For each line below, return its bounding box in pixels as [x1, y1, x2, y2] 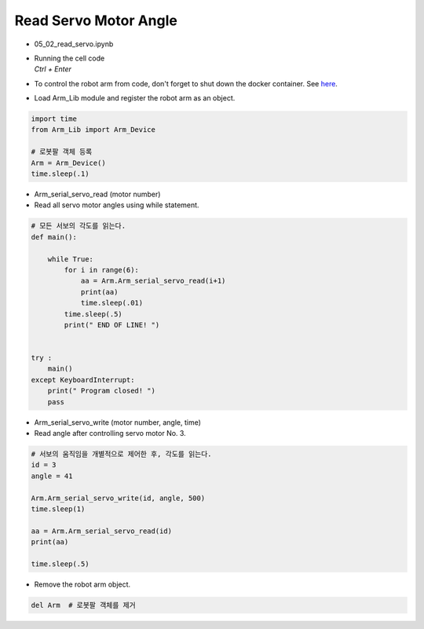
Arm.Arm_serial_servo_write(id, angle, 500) [31, 493, 206, 503]
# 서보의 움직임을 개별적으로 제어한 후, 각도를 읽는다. [31, 450, 212, 459]
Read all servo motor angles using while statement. [34, 200, 199, 210]
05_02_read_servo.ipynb [34, 39, 114, 49]
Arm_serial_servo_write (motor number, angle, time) [34, 417, 202, 427]
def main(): [31, 232, 78, 241]
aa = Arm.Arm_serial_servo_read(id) [31, 526, 173, 536]
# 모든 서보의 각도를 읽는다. [31, 221, 126, 231]
